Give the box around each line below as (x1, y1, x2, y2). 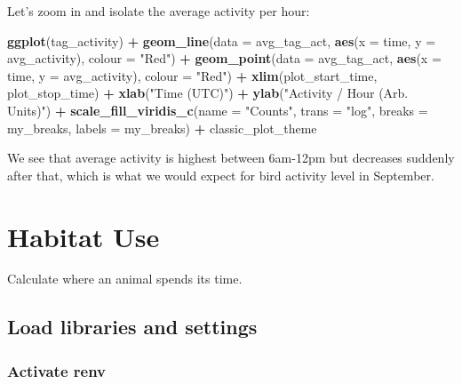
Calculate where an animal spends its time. (7, 269, 243, 288)
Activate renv (7, 359, 107, 381)
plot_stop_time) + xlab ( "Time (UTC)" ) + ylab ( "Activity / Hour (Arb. (7, 84, 409, 102)
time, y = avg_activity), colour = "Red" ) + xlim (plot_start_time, (7, 66, 378, 84)
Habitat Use (7, 218, 160, 254)
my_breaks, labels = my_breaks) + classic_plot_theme (7, 118, 317, 137)
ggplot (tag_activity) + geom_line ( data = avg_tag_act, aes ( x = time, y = (7, 31, 436, 50)
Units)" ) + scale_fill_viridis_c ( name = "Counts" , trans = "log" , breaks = (7, 100, 428, 119)
